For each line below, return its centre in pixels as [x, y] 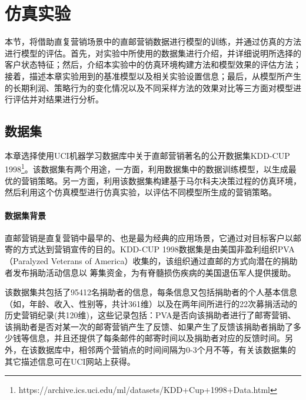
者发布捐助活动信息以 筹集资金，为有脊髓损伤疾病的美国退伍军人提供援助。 [150, 272]
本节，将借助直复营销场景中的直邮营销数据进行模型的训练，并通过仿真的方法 [153, 41]
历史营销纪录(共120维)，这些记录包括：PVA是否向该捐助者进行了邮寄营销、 [150, 315]
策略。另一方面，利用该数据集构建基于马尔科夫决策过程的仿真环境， [169, 180]
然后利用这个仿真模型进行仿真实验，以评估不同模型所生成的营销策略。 [141, 192]
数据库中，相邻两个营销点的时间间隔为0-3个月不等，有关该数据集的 [167, 350]
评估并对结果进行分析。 [58, 99]
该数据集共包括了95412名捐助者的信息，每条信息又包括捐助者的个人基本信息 [151, 292]
